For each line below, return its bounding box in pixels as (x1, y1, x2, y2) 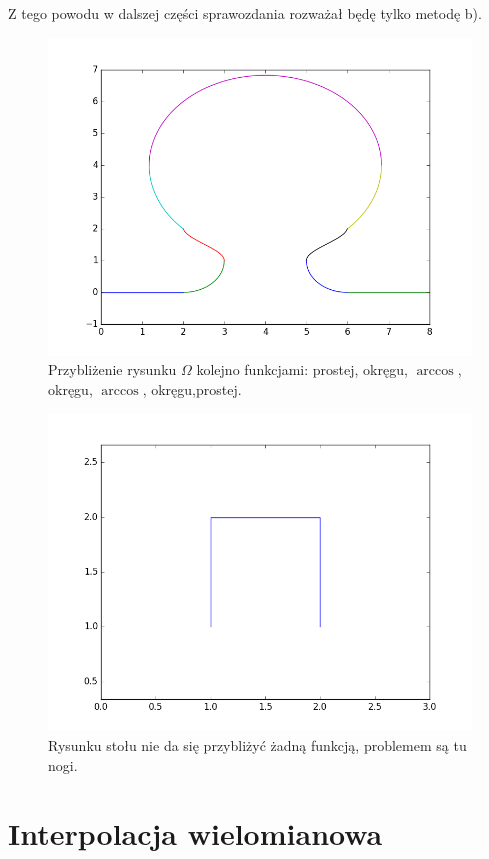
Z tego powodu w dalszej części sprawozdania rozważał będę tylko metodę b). (8, 3, 482, 23)
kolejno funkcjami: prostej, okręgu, (196, 359, 408, 380)
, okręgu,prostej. (142, 378, 242, 399)
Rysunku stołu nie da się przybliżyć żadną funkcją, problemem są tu (48, 734, 467, 755)
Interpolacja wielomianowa (8, 813, 383, 854)
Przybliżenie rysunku (48, 359, 177, 380)
